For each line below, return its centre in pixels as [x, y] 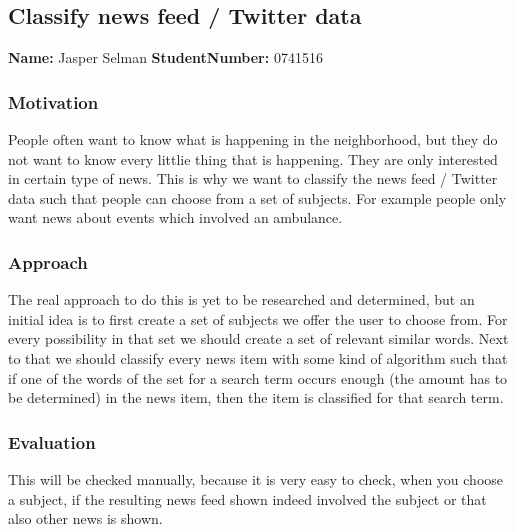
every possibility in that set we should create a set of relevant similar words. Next [258, 338]
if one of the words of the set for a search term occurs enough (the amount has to [258, 377]
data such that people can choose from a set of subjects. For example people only [257, 197]
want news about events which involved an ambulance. [175, 217]
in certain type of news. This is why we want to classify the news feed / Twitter [253, 178]
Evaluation [52, 441]
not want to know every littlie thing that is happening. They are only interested [253, 158]
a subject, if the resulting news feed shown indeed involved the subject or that [247, 498]
